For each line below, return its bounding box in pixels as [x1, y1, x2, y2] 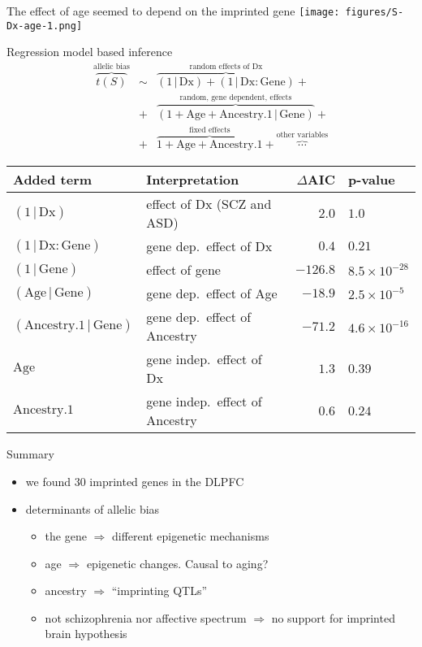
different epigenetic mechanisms [111, 528, 269, 545]
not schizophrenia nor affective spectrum [45, 609, 247, 626]
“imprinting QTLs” [111, 582, 208, 599]
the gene [45, 528, 87, 545]
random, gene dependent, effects [179, 93, 292, 102]
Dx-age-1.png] [6, 20, 83, 32]
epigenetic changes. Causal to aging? [86, 554, 269, 571]
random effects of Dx [189, 63, 263, 72]
